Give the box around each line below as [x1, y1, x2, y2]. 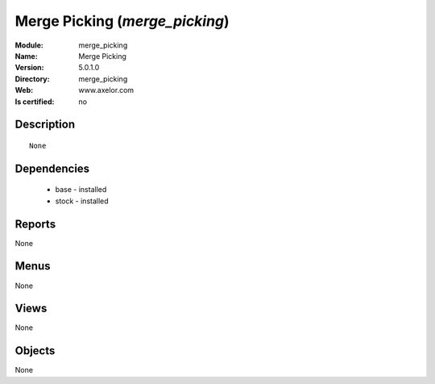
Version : [14, 63, 44, 73]
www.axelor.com [78, 86, 135, 95]
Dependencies [14, 161, 90, 175]
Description [14, 118, 76, 131]
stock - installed [55, 196, 109, 206]
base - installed [55, 185, 107, 194]
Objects [14, 344, 56, 358]
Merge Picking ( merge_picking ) [14, 12, 230, 30]
